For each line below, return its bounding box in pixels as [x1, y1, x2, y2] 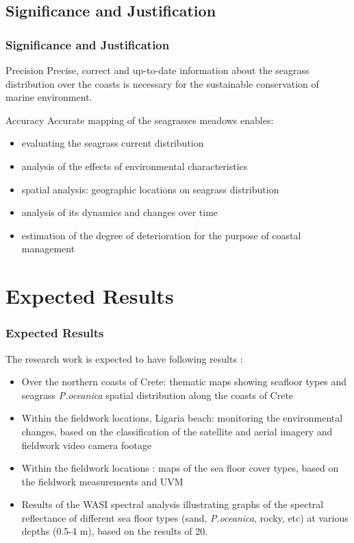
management [21, 241, 75, 256]
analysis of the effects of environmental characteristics [21, 158, 248, 173]
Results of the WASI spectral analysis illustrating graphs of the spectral [21, 497, 324, 511]
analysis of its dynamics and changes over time [21, 205, 218, 219]
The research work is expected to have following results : [5, 351, 243, 365]
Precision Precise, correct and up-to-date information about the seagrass [5, 63, 309, 77]
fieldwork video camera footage [21, 437, 152, 452]
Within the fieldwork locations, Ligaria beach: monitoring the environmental [21, 411, 343, 425]
